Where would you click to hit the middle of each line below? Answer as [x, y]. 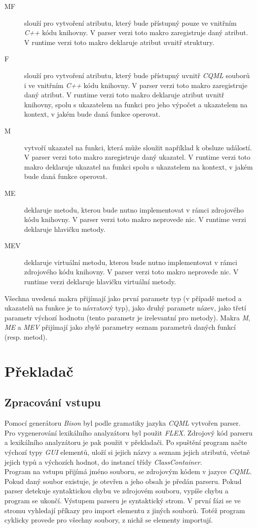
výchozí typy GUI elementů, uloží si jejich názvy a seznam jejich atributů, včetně [127, 452]
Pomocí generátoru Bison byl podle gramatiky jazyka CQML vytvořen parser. [123, 423]
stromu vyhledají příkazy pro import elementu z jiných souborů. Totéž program [125, 510]
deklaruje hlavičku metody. [65, 229]
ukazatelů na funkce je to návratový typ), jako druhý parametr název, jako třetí [125, 308]
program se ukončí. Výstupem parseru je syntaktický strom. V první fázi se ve [123, 500]
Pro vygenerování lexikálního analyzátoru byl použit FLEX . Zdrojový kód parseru [128, 432]
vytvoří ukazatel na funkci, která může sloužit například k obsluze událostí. [138, 147]
